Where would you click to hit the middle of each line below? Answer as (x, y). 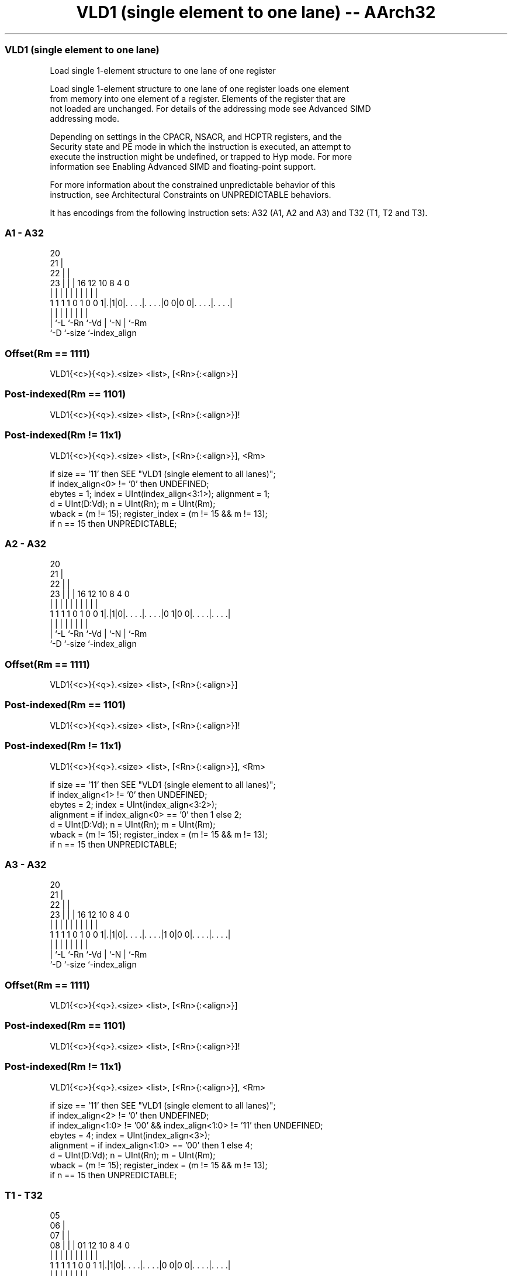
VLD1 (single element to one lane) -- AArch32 (256, 12)
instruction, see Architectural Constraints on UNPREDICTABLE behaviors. (191, 194)
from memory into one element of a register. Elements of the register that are (198, 98)
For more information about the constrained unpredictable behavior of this (193, 184)
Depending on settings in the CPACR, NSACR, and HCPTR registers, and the (196, 136)
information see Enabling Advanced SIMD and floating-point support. (183, 166)
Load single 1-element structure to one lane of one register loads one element (200, 88)
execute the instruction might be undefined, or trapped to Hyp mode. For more (201, 156)
